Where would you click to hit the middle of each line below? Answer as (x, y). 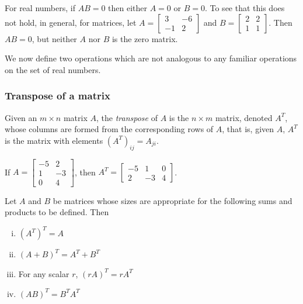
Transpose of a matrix (58, 96)
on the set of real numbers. (53, 69)
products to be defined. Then (57, 212)
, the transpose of (127, 117)
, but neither (54, 38)
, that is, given (248, 129)
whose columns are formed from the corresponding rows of (109, 129)
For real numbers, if (40, 8)
